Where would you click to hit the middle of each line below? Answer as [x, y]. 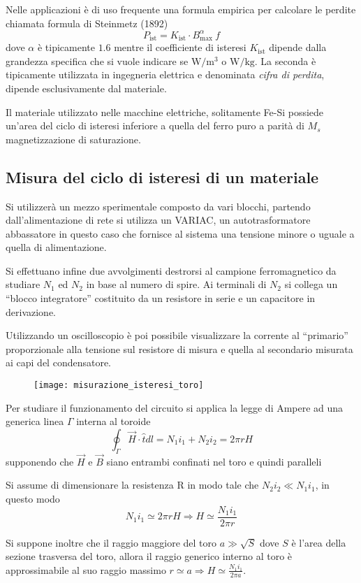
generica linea [35, 421]
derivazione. [31, 311]
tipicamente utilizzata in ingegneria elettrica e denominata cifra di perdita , [165, 74]
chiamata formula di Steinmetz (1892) [87, 23]
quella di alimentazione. [56, 247]
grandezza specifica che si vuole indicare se [97, 60]
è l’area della [319, 542]
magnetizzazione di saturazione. [73, 139]
